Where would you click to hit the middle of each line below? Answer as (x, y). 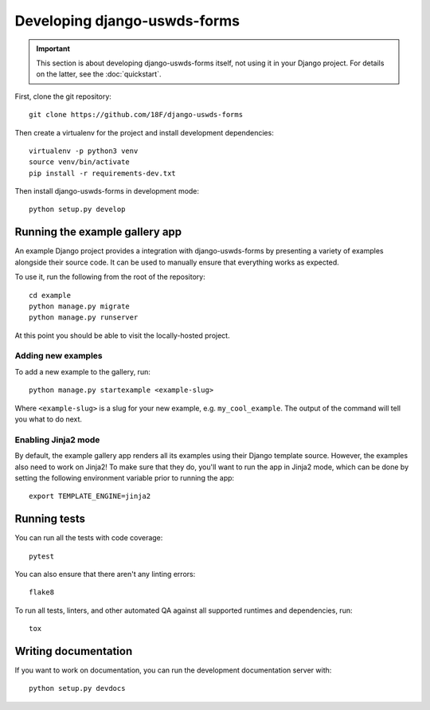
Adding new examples (59, 356)
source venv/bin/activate (80, 162)
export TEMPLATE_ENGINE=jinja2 (90, 496)
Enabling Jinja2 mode (57, 440)
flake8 (42, 592)
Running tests (50, 519)
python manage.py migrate (80, 306)
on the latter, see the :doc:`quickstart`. (99, 74)
